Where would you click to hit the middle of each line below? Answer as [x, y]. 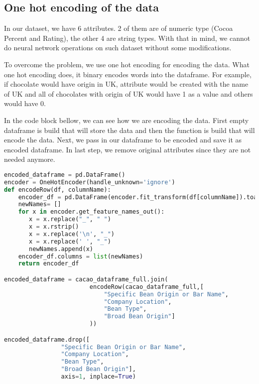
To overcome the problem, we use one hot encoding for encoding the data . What [127, 64]
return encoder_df [49, 264]
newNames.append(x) [61, 249]
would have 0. [25, 103]
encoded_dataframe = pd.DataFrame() [65, 175]
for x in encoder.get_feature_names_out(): [91, 212]
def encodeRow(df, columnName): [58, 190]
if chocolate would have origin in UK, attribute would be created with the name [126, 84]
